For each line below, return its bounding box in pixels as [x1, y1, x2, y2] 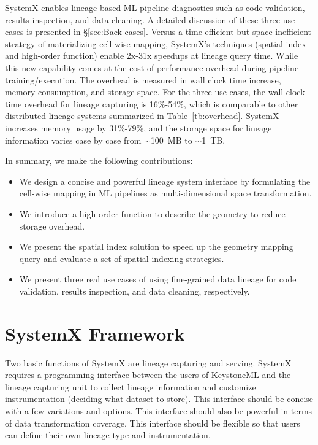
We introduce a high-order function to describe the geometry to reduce [19, 207, 286, 220]
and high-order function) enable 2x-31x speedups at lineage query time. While [5, 49, 298, 62]
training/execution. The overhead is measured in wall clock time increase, [5, 73, 281, 86]
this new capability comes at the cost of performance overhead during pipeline [5, 61, 299, 74]
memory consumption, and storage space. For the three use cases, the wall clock [5, 85, 305, 98]
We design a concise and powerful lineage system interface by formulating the [19, 174, 311, 187]
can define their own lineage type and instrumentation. [5, 428, 211, 441]
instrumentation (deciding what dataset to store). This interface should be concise [5, 392, 314, 405]
